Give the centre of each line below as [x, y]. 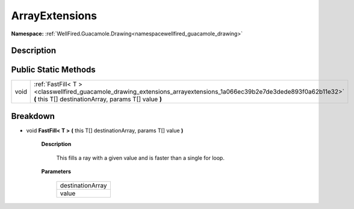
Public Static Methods [53, 70]
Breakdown [33, 116]
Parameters [56, 172]
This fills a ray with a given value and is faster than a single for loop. [141, 158]
